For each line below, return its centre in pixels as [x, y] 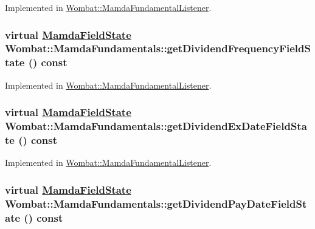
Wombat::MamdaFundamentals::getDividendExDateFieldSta [156, 126]
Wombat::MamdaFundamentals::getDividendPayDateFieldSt [156, 203]
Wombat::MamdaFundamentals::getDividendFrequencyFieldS [158, 48]
